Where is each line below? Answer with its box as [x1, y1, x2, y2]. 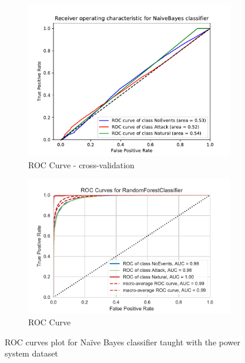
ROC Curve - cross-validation [28, 158, 135, 171]
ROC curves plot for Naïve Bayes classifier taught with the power [5, 335, 240, 348]
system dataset [5, 347, 58, 359]
